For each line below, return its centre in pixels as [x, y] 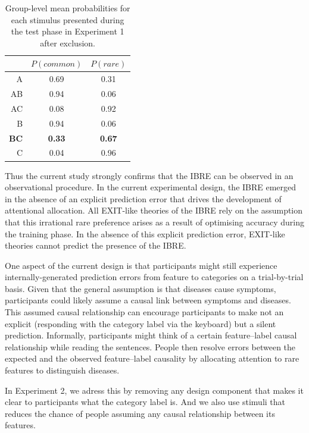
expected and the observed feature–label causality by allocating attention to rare [152, 358]
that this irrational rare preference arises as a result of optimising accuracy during [154, 222]
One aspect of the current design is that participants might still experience [141, 265]
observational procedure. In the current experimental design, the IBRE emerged [151, 187]
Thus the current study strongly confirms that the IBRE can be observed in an [149, 175]
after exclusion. [68, 43]
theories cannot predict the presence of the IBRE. [96, 245]
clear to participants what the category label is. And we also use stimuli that [145, 402]
